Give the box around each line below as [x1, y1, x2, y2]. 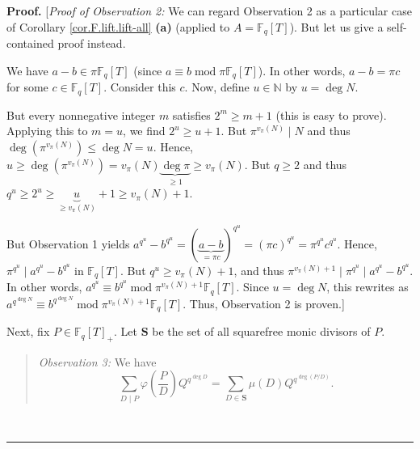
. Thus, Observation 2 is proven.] [183, 294, 345, 311]
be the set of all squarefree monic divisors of [152, 323, 371, 340]
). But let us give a [289, 18, 384, 35]
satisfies [172, 106, 211, 123]
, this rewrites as [326, 278, 409, 295]
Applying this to [6, 122, 88, 139]
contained [6, 35, 54, 52]
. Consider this [103, 78, 176, 95]
